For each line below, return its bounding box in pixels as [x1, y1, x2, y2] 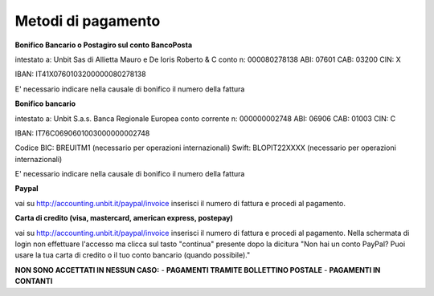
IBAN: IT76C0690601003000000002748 [14, 128, 150, 138]
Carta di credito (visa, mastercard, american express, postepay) [14, 213, 233, 223]
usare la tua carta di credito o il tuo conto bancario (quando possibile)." [14, 250, 251, 260]
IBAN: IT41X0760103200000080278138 [14, 69, 146, 79]
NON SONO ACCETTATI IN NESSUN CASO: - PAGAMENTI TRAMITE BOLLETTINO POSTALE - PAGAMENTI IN [14, 265, 381, 274]
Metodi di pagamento [14, 12, 161, 30]
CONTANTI [14, 277, 53, 286]
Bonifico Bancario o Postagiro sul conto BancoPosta [14, 40, 193, 50]
